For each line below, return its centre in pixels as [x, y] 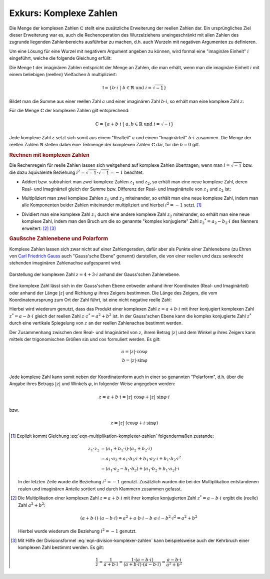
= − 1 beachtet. [127, 172]
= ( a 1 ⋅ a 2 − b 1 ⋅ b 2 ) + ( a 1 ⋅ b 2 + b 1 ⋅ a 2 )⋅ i [140, 469]
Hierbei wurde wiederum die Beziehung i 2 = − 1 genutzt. [77, 531]
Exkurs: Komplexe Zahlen [63, 13]
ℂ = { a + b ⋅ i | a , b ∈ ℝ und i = [127, 124]
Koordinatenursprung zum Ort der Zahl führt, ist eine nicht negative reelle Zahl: [90, 300]
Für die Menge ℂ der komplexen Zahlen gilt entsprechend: [69, 111]
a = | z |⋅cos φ [134, 352]
